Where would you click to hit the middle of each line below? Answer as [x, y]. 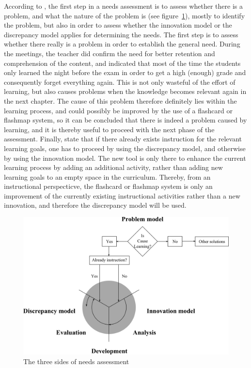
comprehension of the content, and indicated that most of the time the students [122, 63]
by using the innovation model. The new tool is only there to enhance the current [125, 158]
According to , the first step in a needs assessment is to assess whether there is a [123, 6]
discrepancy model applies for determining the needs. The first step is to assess [121, 34]
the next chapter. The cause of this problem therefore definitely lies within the [120, 100]
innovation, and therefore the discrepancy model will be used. [95, 205]
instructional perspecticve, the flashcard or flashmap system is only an [108, 186]
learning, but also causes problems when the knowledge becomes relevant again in [125, 91]
